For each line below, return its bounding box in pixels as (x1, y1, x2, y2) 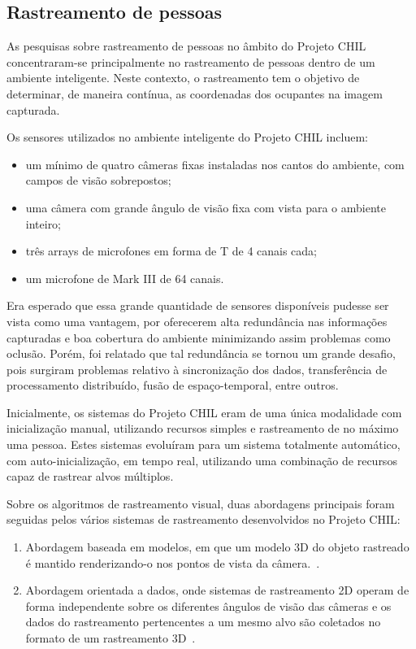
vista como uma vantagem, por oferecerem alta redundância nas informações (6, 312, 388, 329)
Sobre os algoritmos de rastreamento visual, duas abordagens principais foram (6, 494, 395, 512)
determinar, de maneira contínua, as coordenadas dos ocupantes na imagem (6, 85, 383, 102)
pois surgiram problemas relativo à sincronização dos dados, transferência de (6, 360, 388, 377)
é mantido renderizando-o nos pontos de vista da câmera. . (25, 554, 320, 571)
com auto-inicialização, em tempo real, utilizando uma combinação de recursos (6, 451, 397, 468)
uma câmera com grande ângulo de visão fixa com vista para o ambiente (25, 198, 386, 216)
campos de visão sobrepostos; (25, 172, 171, 189)
